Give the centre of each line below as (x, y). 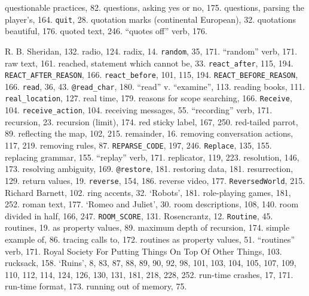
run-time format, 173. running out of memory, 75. (96, 286)
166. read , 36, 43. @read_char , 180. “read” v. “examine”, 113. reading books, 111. (155, 86)
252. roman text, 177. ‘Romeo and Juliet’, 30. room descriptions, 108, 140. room (152, 204)
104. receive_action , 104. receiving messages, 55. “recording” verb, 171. (139, 110)
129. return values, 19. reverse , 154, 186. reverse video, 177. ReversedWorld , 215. (155, 180)
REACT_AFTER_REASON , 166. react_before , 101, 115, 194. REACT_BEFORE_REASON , (152, 75)
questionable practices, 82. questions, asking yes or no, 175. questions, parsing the (154, 7)
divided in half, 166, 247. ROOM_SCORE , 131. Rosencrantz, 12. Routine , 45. (139, 215)
